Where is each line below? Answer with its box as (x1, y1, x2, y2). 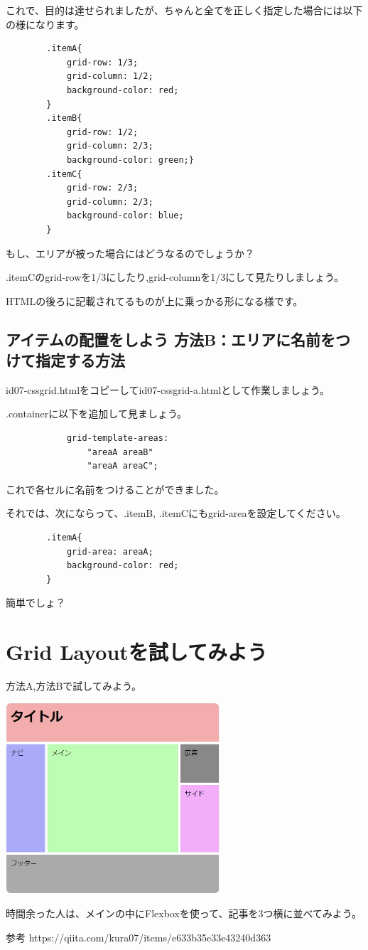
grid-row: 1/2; (66, 127, 139, 137)
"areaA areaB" (87, 447, 153, 457)
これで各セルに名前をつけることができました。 (6, 481, 224, 496)
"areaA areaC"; (87, 461, 158, 471)
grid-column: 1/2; (66, 71, 153, 82)
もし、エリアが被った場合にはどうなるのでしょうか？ (6, 245, 254, 260)
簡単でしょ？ (6, 595, 65, 610)
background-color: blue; (66, 210, 184, 221)
